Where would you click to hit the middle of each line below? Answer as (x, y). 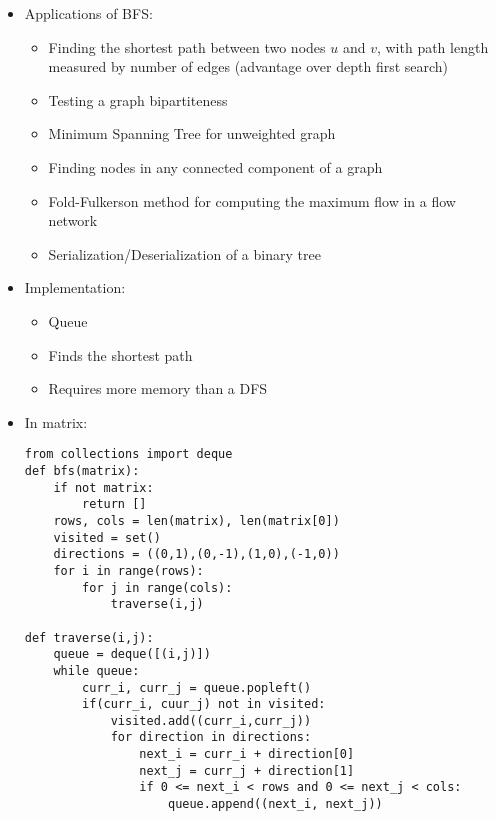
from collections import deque (128, 454)
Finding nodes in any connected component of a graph (215, 166)
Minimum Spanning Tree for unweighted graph (192, 133)
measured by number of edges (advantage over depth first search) (248, 66)
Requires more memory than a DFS (158, 388)
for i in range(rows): (128, 570)
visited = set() (107, 537)
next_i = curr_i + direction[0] (247, 754)
